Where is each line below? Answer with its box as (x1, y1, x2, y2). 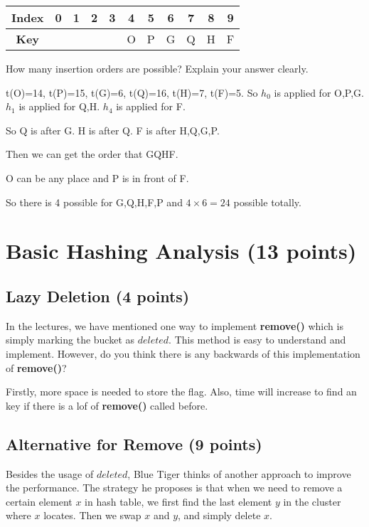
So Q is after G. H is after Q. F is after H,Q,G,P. (6, 122, 220, 137)
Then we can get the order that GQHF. (6, 147, 178, 161)
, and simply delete (178, 508, 261, 523)
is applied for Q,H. (18, 99, 100, 114)
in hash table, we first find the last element (85, 494, 272, 509)
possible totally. (233, 194, 301, 209)
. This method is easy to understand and (169, 332, 346, 347)
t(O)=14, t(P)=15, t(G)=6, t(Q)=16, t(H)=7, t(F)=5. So (6, 85, 258, 100)
